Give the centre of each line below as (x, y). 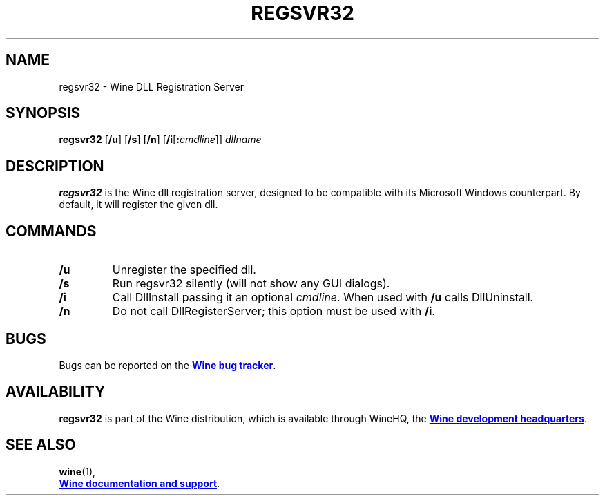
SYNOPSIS (43, 113)
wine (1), (77, 471)
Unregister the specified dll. (184, 270)
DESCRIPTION (55, 166)
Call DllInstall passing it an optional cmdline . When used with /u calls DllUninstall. (323, 297)
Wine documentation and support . (140, 483)
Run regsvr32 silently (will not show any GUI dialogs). (251, 284)
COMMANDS (51, 231)
